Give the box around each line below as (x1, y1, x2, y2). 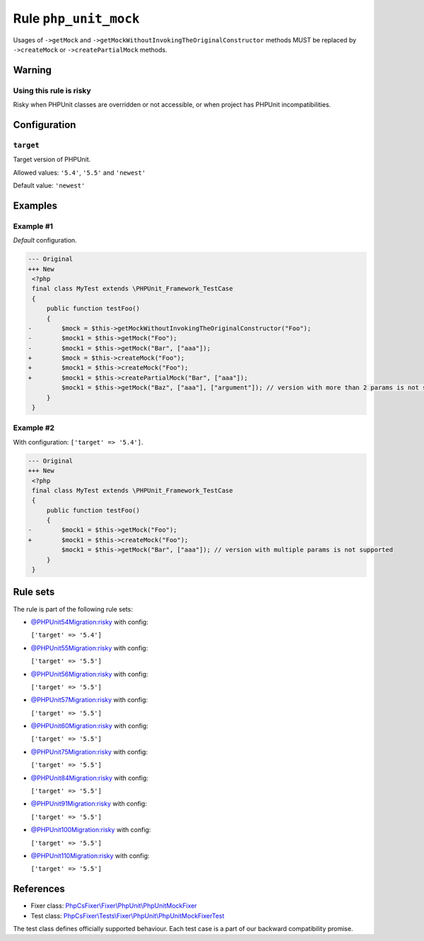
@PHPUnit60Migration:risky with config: (30, 722, 148, 730)
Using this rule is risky (13, 86, 91, 95)
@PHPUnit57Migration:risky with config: (30, 696, 148, 704)
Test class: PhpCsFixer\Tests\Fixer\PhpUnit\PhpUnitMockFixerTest (30, 911, 225, 920)
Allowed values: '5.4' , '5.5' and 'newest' (13, 168, 146, 177)
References (13, 883, 65, 895)
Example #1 (13, 221, 53, 231)
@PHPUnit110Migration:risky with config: (30, 851, 150, 860)
